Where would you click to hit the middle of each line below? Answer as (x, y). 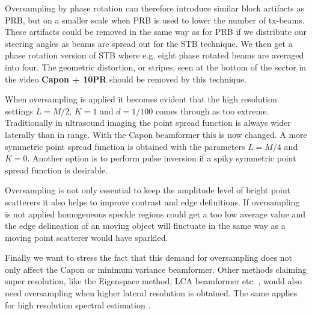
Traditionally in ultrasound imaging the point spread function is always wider (148, 123)
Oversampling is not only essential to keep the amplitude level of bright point (148, 190)
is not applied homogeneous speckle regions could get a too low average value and (155, 214)
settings (19, 111)
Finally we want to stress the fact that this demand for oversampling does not (148, 257)
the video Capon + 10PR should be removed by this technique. (126, 79)
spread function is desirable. (57, 170)
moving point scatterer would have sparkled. (87, 237)
